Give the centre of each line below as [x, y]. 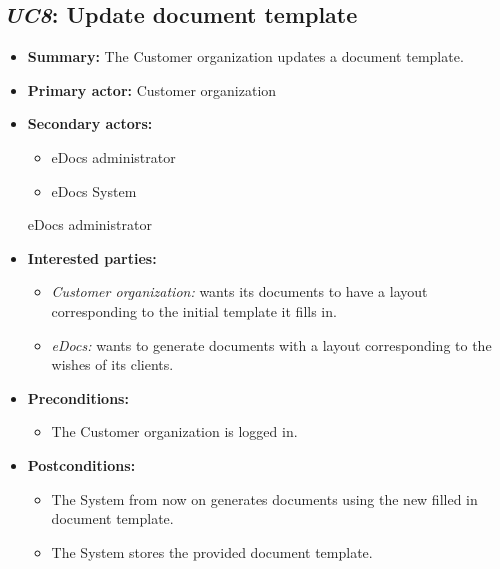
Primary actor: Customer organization [152, 89]
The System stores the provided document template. [212, 551]
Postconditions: [81, 464]
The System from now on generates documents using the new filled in [264, 498]
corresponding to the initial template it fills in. [194, 310]
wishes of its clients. [112, 364]
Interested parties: [92, 257]
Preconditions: [78, 397]
